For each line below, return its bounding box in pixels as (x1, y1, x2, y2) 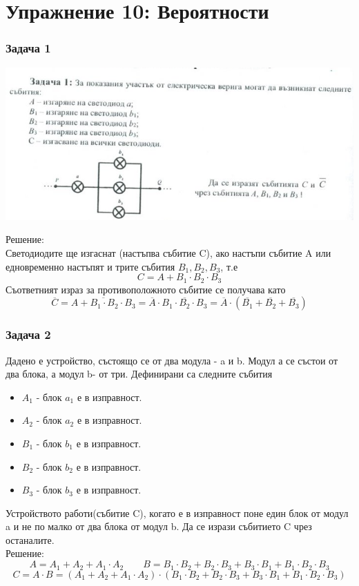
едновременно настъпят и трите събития (6, 259, 175, 273)
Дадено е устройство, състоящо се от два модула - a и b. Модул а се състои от (6, 353, 338, 367)
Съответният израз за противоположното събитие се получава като (6, 282, 286, 296)
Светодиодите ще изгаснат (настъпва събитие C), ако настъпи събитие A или (6, 246, 331, 260)
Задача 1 (6, 39, 51, 57)
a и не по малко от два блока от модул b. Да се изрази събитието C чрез (6, 519, 312, 534)
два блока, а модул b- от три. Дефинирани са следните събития (6, 367, 273, 381)
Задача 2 (6, 326, 51, 343)
